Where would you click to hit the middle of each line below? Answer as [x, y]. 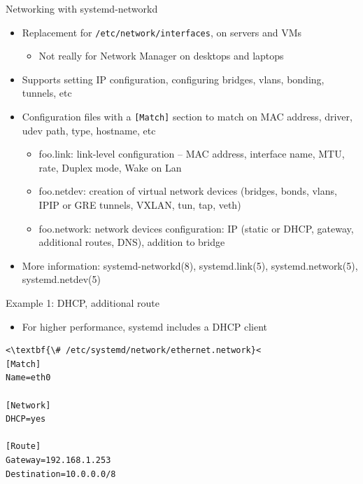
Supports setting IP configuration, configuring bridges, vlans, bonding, [173, 79]
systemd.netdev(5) [61, 279]
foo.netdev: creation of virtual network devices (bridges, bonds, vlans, [188, 191]
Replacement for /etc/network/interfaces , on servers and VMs [162, 32]
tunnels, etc [47, 93]
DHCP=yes [26, 419]
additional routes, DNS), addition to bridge [132, 242]
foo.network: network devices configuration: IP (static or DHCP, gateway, [196, 228]
